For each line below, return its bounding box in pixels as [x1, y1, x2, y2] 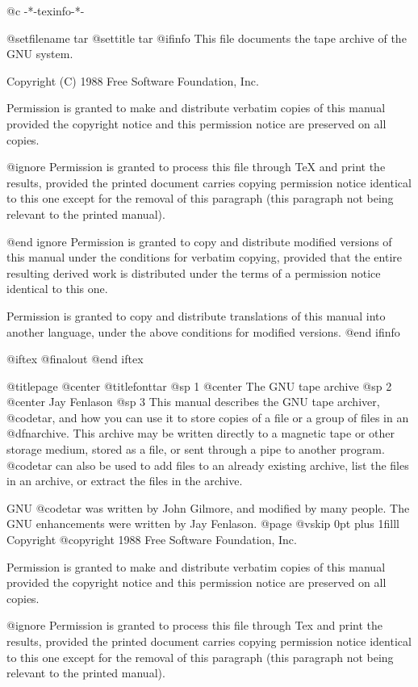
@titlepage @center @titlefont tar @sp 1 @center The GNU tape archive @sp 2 [6, 377, 392, 394]
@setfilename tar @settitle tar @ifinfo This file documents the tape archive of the [6, 29, 407, 46]
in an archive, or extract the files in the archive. [6, 472, 243, 489]
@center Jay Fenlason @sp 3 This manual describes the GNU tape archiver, [6, 393, 380, 410]
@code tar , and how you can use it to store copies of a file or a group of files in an [6, 408, 409, 425]
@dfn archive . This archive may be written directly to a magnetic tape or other [6, 425, 395, 442]
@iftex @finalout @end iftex [6, 350, 144, 367]
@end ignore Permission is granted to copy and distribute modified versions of [6, 232, 392, 249]
